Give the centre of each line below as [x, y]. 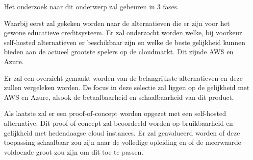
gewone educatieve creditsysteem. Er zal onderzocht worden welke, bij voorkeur [123, 33]
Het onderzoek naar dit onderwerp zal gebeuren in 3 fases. [91, 6]
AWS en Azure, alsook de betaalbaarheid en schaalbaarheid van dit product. [119, 97]
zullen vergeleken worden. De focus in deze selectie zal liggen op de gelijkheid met [127, 87]
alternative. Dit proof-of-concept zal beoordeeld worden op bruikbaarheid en [119, 123]
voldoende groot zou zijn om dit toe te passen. [74, 151]
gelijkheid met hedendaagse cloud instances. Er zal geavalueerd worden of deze [122, 132]
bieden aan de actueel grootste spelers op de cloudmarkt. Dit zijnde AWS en [119, 52]
